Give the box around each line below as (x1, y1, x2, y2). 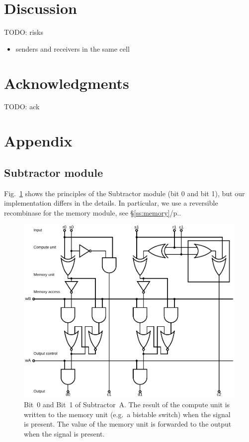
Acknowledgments (4, 73, 129, 93)
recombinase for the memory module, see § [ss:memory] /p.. (4, 207, 181, 218)
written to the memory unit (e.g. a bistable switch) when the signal (24, 409, 231, 419)
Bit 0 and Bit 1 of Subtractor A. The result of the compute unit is (24, 399, 230, 409)
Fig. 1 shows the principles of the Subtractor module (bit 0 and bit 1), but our (4, 188, 245, 198)
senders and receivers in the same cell (15, 43, 130, 54)
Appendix (4, 131, 73, 151)
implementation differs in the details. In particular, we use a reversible (4, 198, 218, 208)
